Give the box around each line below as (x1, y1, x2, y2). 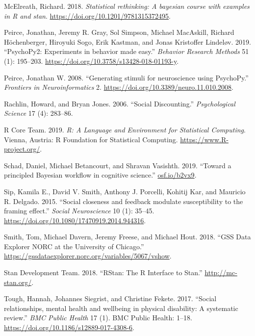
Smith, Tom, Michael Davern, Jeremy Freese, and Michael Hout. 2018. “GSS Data (4, 232, 251, 242)
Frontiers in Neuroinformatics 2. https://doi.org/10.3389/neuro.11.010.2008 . (4, 82, 233, 92)
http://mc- (204, 267, 237, 278)
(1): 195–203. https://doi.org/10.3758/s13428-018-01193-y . (4, 55, 179, 66)
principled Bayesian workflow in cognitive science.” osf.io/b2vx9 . (4, 170, 197, 180)
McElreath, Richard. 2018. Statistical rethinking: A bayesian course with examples (4, 1, 250, 11)
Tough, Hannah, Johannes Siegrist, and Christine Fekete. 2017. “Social (4, 293, 217, 304)
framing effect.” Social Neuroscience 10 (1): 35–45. (4, 206, 154, 216)
